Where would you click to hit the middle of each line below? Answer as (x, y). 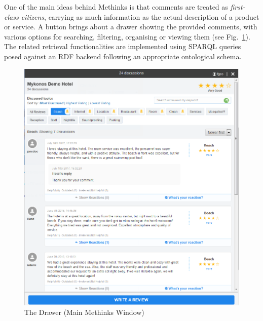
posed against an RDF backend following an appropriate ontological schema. (123, 56)
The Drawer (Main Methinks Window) (84, 312)
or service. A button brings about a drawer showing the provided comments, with (131, 27)
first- (238, 7)
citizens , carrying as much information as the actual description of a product (140, 16)
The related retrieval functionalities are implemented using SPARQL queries (123, 46)
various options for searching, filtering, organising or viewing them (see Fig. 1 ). (127, 36)
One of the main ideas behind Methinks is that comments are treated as (116, 7)
